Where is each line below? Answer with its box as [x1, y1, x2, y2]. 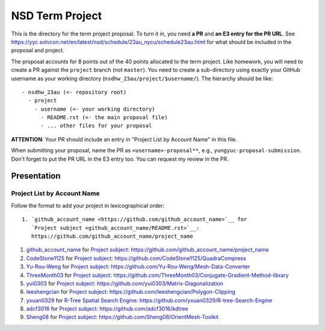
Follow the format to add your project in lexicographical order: [11, 202, 165, 209]
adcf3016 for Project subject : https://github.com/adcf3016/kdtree [26, 305, 189, 312]
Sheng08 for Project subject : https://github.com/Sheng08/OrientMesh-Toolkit [26, 314, 219, 321]
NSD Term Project [11, 9, 102, 22]
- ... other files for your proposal [40, 122, 152, 129]
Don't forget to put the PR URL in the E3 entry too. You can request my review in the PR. [11, 155, 229, 162]
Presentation [11, 171, 61, 181]
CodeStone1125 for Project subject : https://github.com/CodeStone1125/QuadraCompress [26, 255, 246, 262]
